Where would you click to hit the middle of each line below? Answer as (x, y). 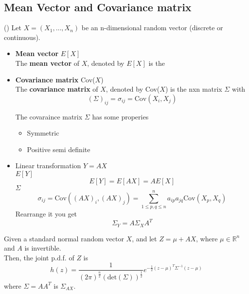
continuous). (22, 37)
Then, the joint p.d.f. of (39, 257)
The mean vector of (47, 63)
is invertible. (43, 248)
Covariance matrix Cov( (55, 79)
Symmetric (43, 133)
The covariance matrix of (57, 89)
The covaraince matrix (49, 116)
